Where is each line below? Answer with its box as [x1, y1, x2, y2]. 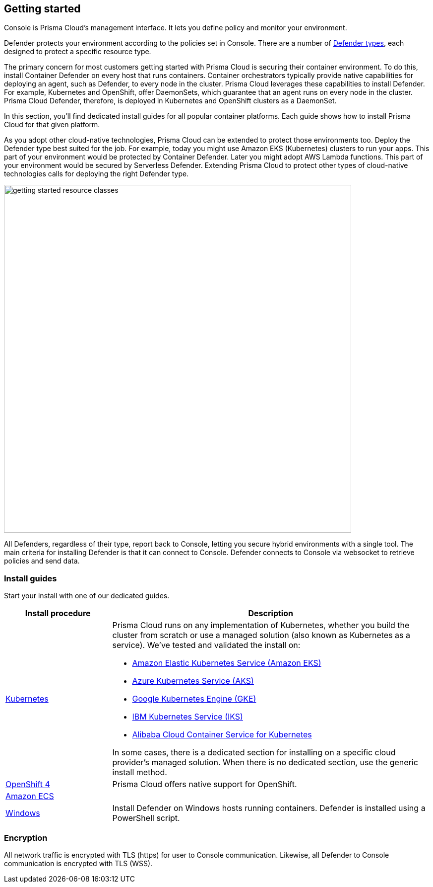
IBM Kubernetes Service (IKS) [132, 712, 243, 722]
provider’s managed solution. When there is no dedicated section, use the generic [112, 757, 418, 768]
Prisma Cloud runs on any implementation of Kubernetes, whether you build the [112, 620, 410, 631]
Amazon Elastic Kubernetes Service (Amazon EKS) [132, 658, 321, 668]
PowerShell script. [112, 813, 180, 823]
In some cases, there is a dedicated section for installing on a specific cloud [112, 747, 396, 758]
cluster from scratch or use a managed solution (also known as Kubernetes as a [112, 630, 411, 641]
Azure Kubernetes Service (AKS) [132, 676, 254, 686]
